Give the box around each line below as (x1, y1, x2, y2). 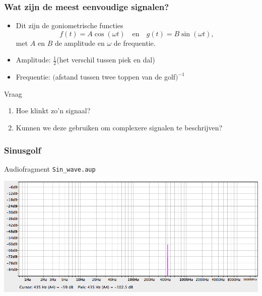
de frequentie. (113, 37, 156, 48)
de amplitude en (54, 37, 105, 48)
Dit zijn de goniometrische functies (16, 20, 123, 31)
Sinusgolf (4, 143, 41, 156)
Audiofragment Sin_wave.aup (4, 163, 96, 174)
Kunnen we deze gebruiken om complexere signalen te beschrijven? (16, 122, 223, 133)
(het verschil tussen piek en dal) (56, 54, 155, 65)
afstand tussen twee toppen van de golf (55, 71, 176, 82)
